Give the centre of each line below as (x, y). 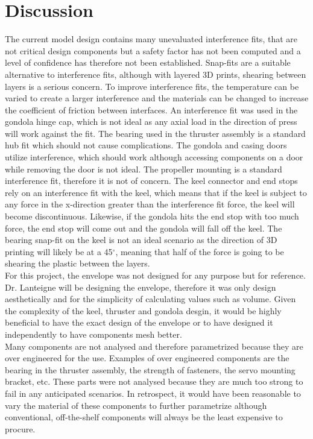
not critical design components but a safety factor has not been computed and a (153, 50)
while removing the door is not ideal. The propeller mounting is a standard (144, 169)
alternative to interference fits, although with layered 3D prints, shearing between (156, 74)
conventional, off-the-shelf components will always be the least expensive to (144, 417)
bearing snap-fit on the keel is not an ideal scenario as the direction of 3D (141, 240)
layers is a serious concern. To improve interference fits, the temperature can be (152, 86)
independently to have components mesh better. (93, 334)
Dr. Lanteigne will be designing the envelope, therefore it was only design (141, 287)
